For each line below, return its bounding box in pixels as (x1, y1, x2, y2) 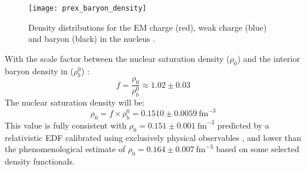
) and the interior (237, 52, 300, 64)
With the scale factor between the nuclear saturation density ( (5, 52, 230, 64)
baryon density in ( (5, 64, 74, 77)
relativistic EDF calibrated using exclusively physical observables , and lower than (5, 131, 301, 143)
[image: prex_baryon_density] (28, 4, 147, 12)
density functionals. (5, 155, 75, 167)
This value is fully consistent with (5, 119, 127, 131)
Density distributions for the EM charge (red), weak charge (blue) (28, 21, 267, 33)
